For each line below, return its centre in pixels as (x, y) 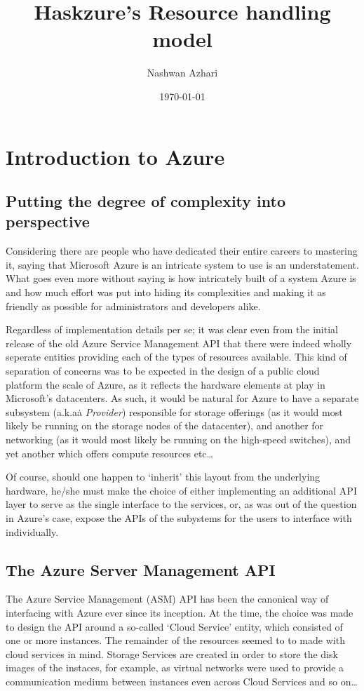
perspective (48, 221)
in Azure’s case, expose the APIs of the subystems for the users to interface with (179, 517)
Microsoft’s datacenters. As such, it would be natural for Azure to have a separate (182, 398)
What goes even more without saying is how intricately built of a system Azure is (181, 278)
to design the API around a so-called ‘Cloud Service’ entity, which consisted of (174, 626)
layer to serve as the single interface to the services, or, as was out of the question (181, 504)
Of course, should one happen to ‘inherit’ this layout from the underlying (163, 477)
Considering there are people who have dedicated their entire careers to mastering (182, 251)
